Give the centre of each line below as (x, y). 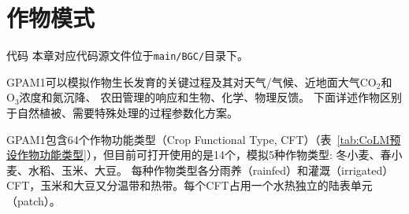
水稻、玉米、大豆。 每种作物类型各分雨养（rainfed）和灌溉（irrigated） (211, 170)
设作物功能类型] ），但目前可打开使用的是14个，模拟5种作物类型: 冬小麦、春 (199, 155)
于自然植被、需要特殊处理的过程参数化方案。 (122, 112)
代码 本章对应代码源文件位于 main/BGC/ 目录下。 (128, 55)
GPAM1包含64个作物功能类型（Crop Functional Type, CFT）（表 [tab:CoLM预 (204, 139)
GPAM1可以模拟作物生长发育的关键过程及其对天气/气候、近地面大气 (183, 81)
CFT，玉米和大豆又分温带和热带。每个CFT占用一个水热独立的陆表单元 (190, 185)
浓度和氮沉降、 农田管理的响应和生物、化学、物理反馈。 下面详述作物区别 (210, 97)
